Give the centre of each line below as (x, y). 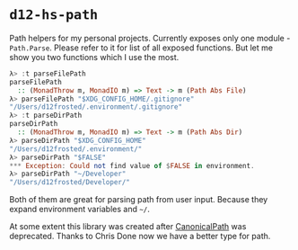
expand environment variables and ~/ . (80, 210)
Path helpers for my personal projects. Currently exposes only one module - (150, 38)
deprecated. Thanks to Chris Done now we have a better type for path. (140, 237)
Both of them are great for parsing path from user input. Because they (139, 200)
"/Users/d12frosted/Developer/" (70, 183)
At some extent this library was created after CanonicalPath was (128, 227)
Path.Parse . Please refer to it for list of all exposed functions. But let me (141, 48)
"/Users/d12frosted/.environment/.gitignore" (96, 107)
